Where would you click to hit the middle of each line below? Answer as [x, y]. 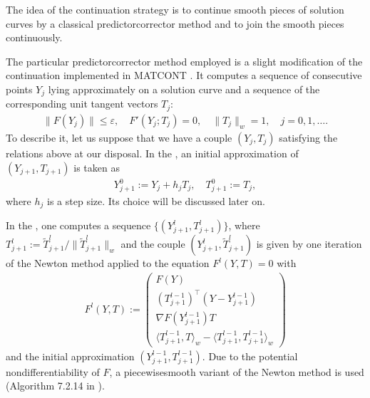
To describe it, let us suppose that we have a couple [119, 137]
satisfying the [308, 137]
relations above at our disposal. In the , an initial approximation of [152, 153]
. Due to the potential [250, 356]
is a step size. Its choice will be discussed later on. [156, 200]
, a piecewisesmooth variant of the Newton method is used [237, 371]
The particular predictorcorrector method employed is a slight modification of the [184, 61]
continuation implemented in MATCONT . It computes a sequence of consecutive [184, 75]
